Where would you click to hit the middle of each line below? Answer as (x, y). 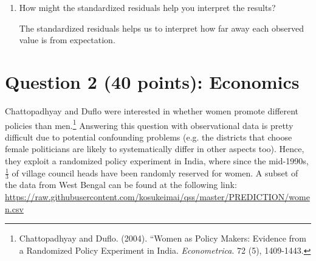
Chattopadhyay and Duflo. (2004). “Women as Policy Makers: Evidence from (163, 238)
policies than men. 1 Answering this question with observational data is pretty (149, 124)
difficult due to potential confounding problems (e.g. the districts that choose (149, 137)
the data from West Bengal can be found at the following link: (121, 185)
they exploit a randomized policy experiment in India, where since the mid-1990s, (157, 160)
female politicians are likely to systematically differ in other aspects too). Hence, (155, 149)
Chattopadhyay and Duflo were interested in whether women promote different (152, 110)
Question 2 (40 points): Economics (152, 81)
